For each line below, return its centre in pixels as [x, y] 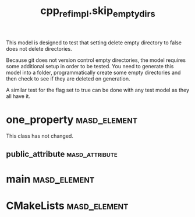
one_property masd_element [72, 119]
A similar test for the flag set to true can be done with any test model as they [97, 90]
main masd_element [50, 179]
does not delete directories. [39, 48]
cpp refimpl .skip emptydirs [98, 12]
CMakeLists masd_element [67, 206]
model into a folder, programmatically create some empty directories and [93, 72]
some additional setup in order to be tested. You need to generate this [90, 66]
